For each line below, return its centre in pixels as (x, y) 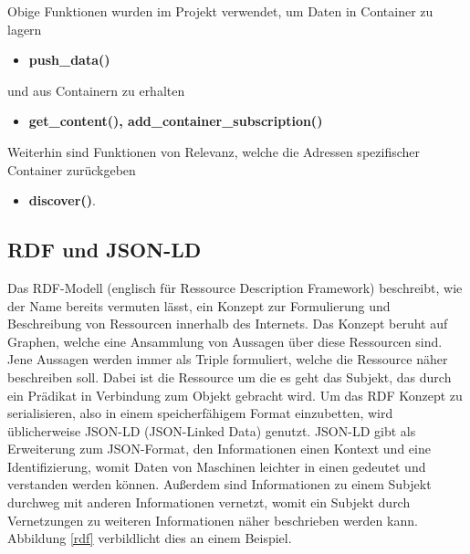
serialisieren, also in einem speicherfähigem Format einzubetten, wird (200, 413)
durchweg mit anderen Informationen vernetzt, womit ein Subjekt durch (209, 502)
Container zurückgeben (72, 169)
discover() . (62, 200)
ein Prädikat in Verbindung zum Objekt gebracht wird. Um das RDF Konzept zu (235, 395)
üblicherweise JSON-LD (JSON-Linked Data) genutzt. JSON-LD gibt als (212, 430)
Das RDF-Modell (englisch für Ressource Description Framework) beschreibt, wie (235, 287)
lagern (25, 29)
